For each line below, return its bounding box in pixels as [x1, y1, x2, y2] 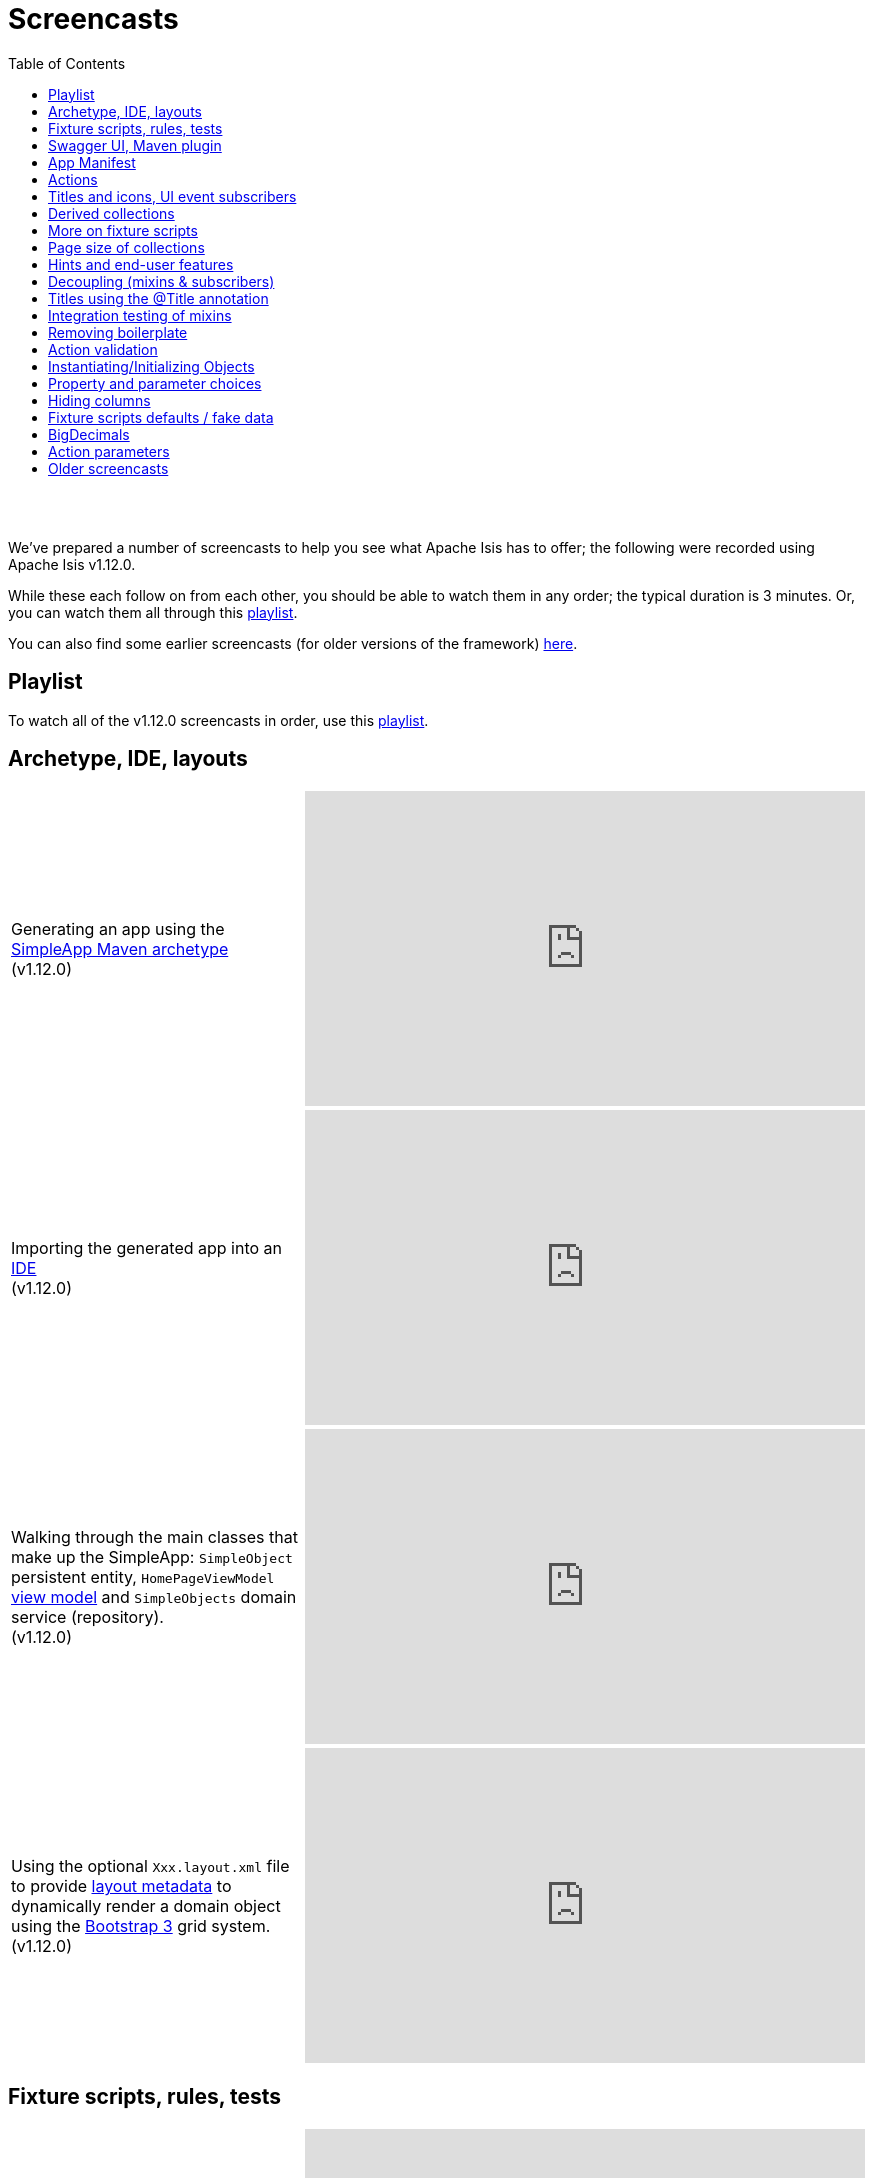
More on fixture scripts [48, 221, 198, 239]
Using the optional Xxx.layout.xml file [11, 1855, 290, 1876]
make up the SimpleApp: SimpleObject [11, 1546, 293, 1567]
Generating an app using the [11, 918, 225, 939]
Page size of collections [48, 238, 205, 256]
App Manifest [48, 153, 136, 171]
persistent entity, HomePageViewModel [11, 1566, 275, 1587]
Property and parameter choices [48, 374, 262, 392]
